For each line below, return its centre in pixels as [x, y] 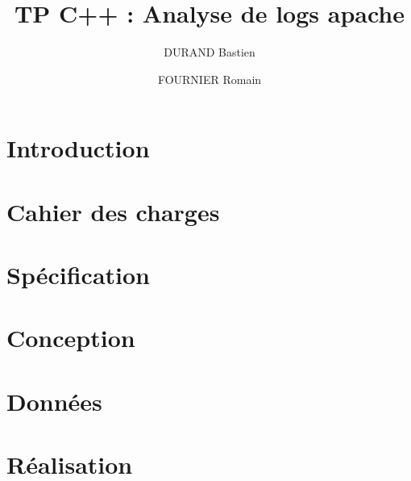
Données [54, 401]
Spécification [78, 275]
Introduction [78, 148]
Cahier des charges [113, 211]
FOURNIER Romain [210, 79]
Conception [71, 338]
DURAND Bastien [210, 52]
